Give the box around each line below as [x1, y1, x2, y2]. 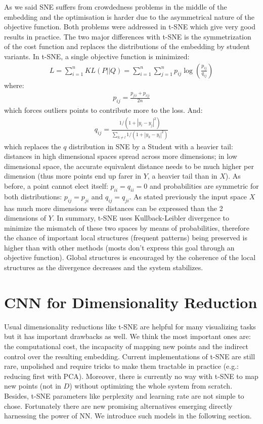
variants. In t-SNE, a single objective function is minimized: [4, 51, 190, 61]
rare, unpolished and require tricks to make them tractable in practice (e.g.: [4, 361, 239, 371]
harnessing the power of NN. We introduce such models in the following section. [4, 410, 252, 421]
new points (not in [4, 380, 61, 391]
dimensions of [4, 213, 46, 223]
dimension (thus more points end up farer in [4, 171, 142, 181]
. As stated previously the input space [129, 191, 247, 201]
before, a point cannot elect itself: [4, 180, 108, 191]
